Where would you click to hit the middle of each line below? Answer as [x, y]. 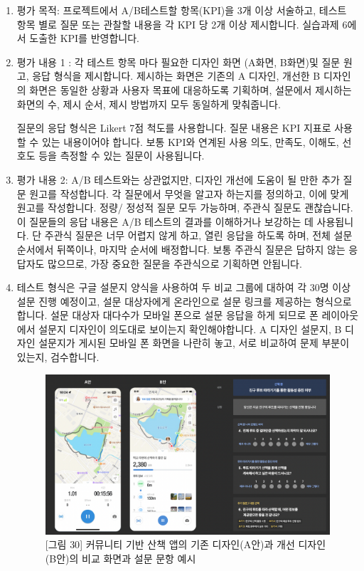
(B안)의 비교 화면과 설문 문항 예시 [121, 558]
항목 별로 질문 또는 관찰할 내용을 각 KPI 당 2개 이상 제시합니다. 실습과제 [178, 24]
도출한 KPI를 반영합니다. [84, 38]
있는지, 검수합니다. [58, 357]
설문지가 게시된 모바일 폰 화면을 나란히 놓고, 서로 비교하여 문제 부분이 [194, 343]
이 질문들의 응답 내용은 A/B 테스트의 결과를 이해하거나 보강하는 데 [165, 221]
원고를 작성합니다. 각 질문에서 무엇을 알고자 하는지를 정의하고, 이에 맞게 [189, 193]
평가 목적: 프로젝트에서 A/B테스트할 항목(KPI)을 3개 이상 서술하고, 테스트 [182, 10]
